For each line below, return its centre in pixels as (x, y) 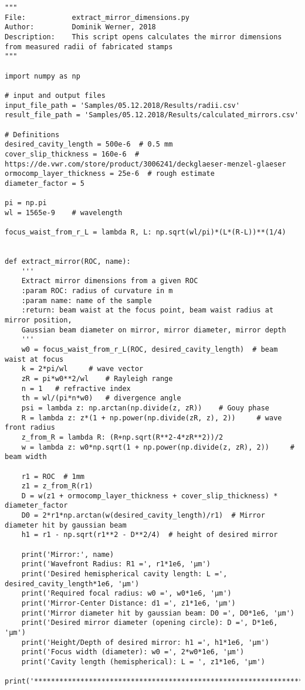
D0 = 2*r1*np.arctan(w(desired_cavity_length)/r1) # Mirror (143, 516)
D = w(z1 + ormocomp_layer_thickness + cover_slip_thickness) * (150, 496)
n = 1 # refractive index (76, 388)
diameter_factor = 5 (45, 183)
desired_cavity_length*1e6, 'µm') (72, 584)
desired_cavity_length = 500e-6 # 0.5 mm (89, 145)
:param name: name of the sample (87, 300)
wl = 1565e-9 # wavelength (64, 213)
